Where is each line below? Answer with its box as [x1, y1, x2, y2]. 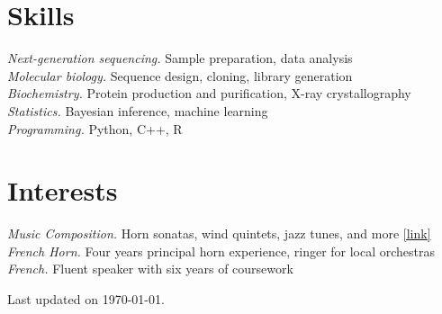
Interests [7, 172, 118, 209]
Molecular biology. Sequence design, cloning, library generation [7, 66, 353, 85]
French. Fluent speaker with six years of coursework [7, 259, 293, 278]
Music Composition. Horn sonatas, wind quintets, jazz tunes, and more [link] [7, 224, 431, 243]
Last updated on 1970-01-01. [7, 290, 165, 308]
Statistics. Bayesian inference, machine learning [7, 101, 268, 120]
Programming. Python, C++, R [7, 119, 183, 138]
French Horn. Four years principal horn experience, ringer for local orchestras [7, 241, 436, 260]
